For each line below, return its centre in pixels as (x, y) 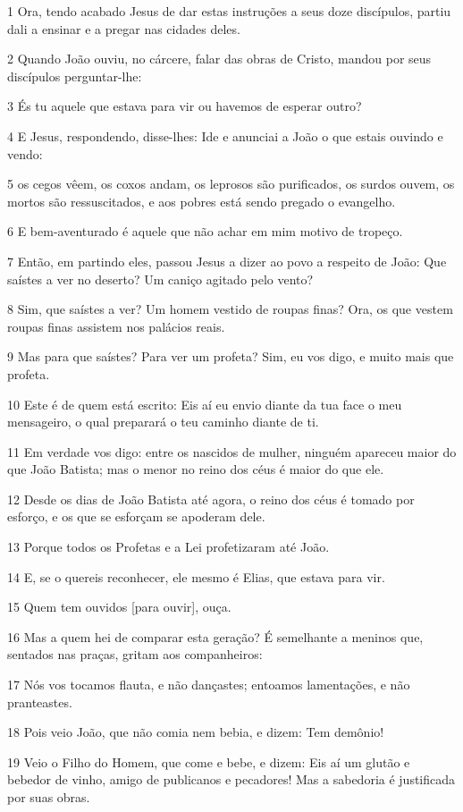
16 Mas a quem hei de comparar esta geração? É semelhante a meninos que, (215, 636)
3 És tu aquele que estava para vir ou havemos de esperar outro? (185, 106)
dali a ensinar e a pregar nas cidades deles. (124, 28)
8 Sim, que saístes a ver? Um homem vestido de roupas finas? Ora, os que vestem (230, 309)
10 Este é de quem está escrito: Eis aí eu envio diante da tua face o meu (205, 404)
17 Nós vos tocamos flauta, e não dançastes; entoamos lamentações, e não (209, 685)
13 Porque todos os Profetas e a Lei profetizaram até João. (168, 547)
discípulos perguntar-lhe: (75, 76)
